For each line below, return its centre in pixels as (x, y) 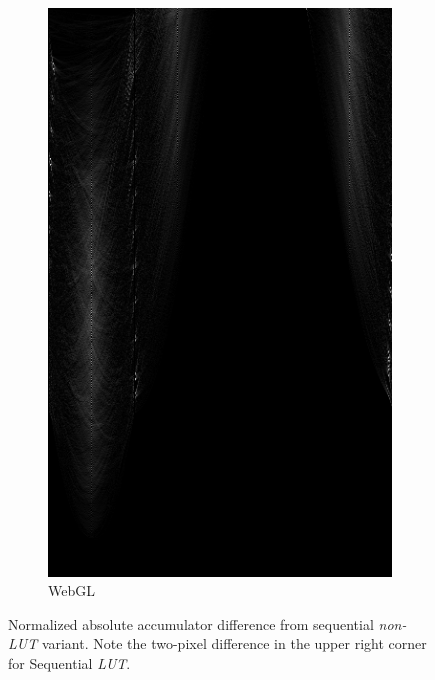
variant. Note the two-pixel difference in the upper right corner (234, 643)
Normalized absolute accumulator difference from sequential (191, 623)
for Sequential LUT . (69, 662)
